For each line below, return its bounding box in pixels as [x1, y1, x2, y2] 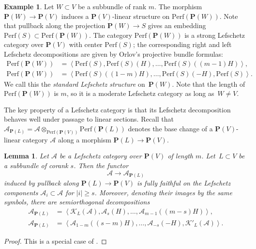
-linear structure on [112, 11, 170, 21]
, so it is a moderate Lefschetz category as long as [66, 88, 214, 98]
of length [167, 151, 193, 161]
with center [69, 39, 103, 49]
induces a [61, 11, 89, 21]
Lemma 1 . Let [4, 151, 49, 161]
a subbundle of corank [4, 160, 68, 171]
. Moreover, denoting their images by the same [94, 187, 232, 197]
